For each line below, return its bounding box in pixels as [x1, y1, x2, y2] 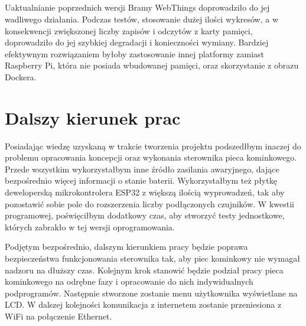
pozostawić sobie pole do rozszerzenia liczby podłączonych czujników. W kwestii [5, 197, 294, 210]
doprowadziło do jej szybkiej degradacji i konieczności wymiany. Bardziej [5, 36, 269, 48]
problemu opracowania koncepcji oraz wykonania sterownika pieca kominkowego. [5, 151, 297, 164]
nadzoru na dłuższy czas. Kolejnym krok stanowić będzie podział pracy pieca [5, 263, 284, 276]
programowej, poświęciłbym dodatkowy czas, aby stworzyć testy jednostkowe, [5, 209, 285, 221]
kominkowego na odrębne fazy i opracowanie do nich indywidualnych [5, 275, 253, 288]
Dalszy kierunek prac [5, 105, 181, 129]
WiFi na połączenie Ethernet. [5, 309, 112, 322]
